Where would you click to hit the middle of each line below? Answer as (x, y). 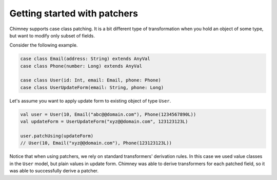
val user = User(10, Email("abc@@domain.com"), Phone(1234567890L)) (108, 114)
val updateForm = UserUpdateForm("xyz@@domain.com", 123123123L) (104, 122)
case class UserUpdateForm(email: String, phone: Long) (92, 87)
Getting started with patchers (74, 13)
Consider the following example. (44, 45)
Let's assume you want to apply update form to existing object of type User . (90, 101)
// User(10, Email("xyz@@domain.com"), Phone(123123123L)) (96, 143)
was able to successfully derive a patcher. (54, 171)
